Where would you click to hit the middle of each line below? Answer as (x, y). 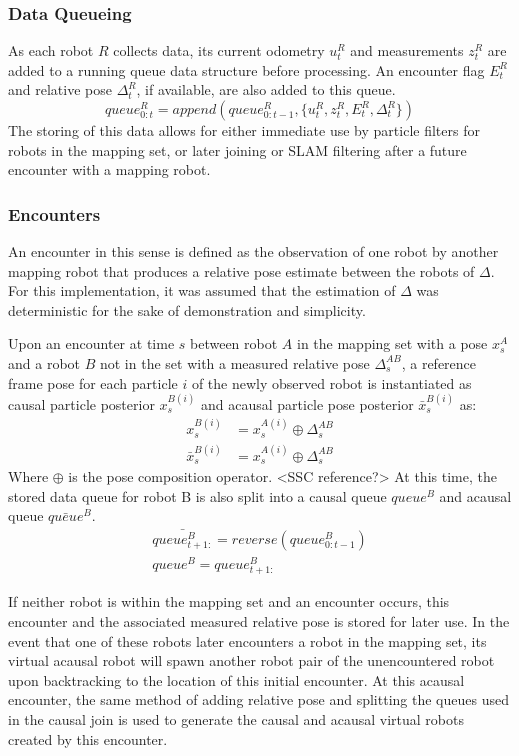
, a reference (439, 362)
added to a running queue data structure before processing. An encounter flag (246, 69)
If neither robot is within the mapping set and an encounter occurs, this (229, 601)
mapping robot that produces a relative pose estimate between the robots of (241, 270)
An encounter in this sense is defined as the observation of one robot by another (253, 251)
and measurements (407, 50)
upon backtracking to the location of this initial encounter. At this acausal (236, 679)
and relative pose (60, 89)
